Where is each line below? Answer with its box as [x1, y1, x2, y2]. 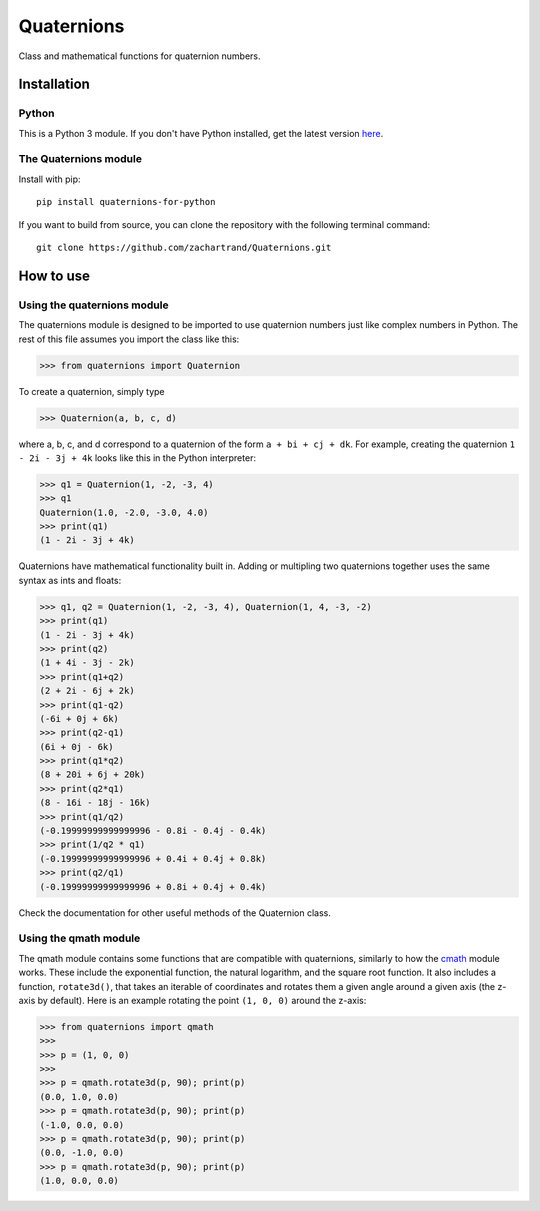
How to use [18, 267, 90, 284]
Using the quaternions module [18, 298, 169, 312]
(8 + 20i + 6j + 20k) [39, 769, 146, 780]
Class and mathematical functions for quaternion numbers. [18, 50, 261, 62]
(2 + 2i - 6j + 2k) [39, 685, 135, 697]
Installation [18, 76, 90, 93]
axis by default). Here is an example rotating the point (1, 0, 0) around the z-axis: [18, 994, 367, 1006]
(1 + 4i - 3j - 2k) [39, 657, 135, 669]
